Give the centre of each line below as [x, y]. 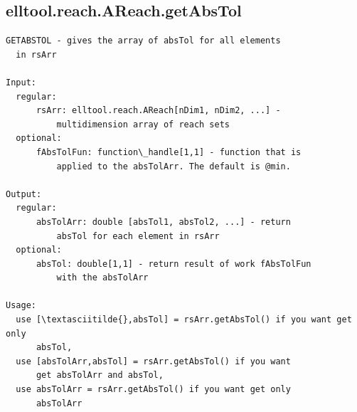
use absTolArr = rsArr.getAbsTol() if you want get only [153, 390]
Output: [24, 194]
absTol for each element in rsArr [138, 236]
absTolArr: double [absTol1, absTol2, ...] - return [163, 222]
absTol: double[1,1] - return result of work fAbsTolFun [174, 264]
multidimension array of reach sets [143, 124]
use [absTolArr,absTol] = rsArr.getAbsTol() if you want [153, 361]
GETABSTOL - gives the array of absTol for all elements [143, 41]
